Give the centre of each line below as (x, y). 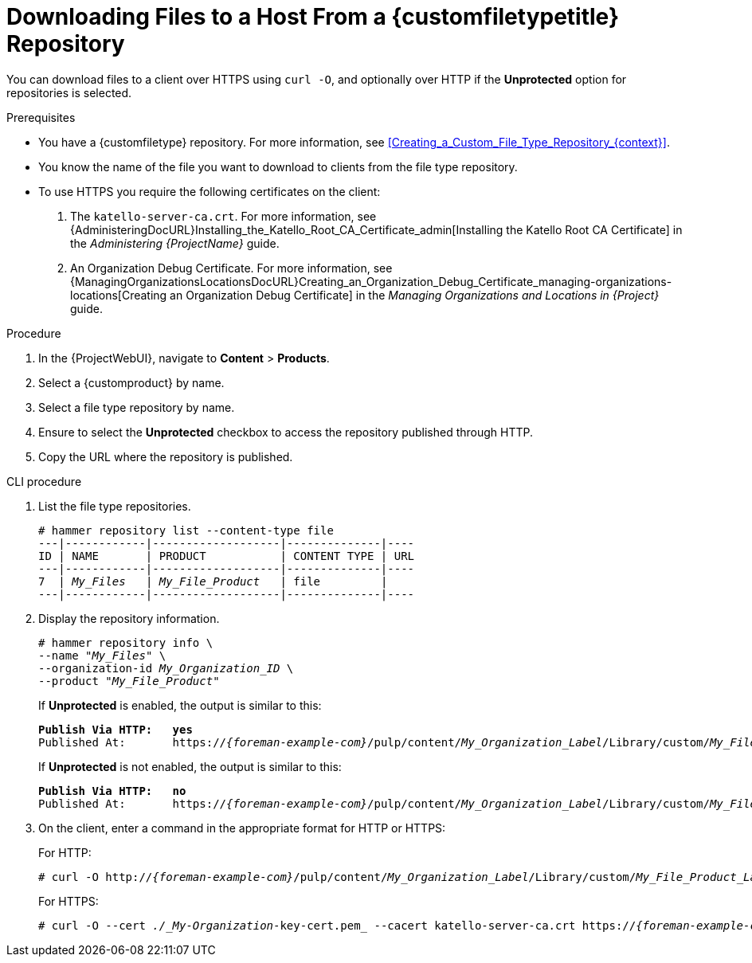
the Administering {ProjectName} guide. (175, 243)
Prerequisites (41, 117)
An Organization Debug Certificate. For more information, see (231, 268)
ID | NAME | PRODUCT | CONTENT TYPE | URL (227, 556)
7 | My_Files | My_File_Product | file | (213, 581)
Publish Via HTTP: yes (116, 729)
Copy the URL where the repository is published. (166, 456)
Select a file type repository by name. (137, 407)
